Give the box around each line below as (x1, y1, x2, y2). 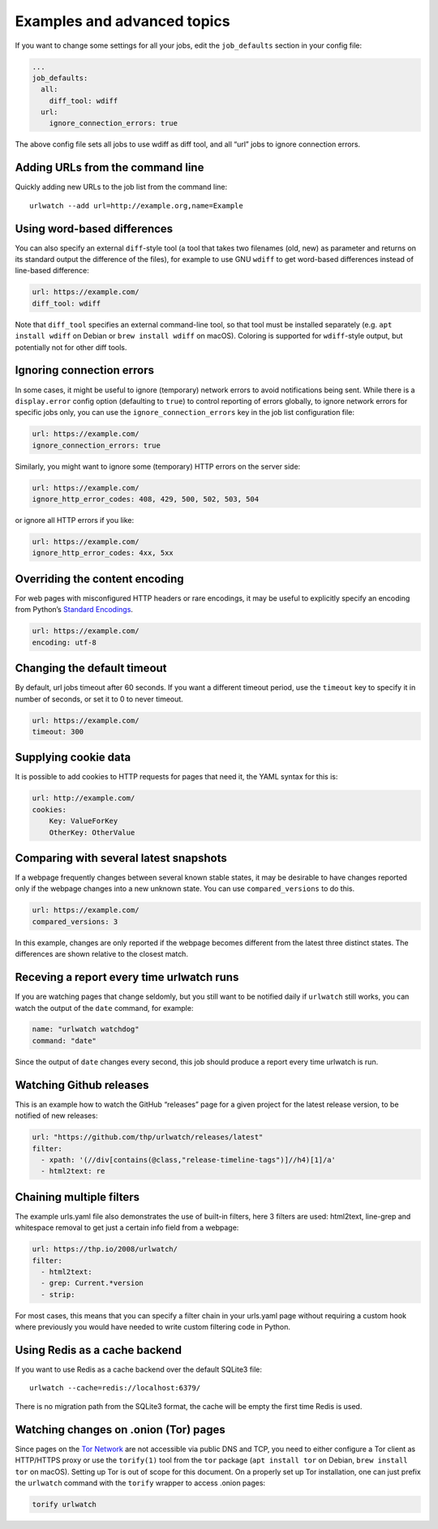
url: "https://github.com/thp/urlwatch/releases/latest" (32, 1133, 264, 1142)
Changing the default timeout (15, 662, 167, 675)
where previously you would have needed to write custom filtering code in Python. (15, 1322, 291, 1332)
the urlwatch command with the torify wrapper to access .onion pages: (15, 1478, 266, 1488)
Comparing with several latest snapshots (15, 851, 227, 865)
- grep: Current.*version (41, 1278, 144, 1288)
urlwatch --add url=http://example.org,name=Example (29, 201, 243, 210)
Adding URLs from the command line (15, 161, 204, 174)
